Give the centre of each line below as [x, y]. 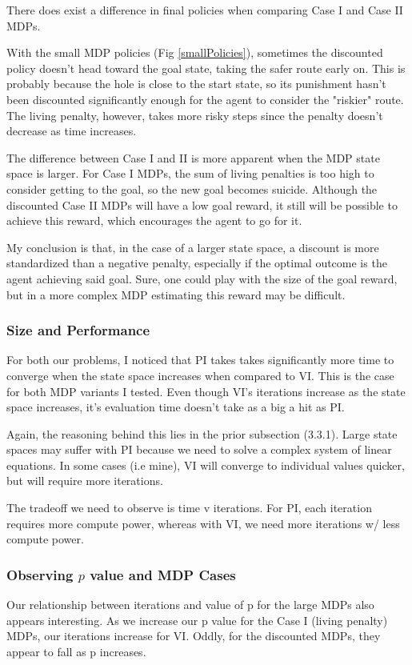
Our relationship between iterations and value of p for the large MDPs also [190, 605]
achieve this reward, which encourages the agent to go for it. [154, 220]
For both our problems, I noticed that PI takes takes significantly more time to [200, 360]
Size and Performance [78, 330]
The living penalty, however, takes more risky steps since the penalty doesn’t [195, 115]
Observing [40, 574]
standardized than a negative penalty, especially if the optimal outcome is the [197, 263]
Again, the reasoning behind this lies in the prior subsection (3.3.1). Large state [202, 433]
